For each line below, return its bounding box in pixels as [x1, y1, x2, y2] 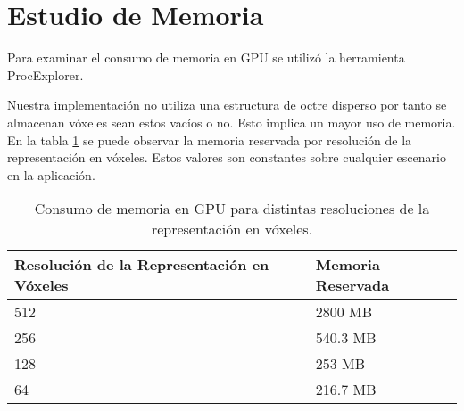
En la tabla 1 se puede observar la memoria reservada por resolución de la [7, 130, 412, 149]
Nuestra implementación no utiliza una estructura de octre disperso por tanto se [7, 95, 447, 114]
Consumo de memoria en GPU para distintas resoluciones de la [34, 198, 430, 219]
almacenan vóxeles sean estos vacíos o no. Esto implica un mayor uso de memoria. [7, 112, 456, 131]
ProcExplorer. [7, 65, 84, 84]
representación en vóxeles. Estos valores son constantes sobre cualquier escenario [7, 148, 446, 167]
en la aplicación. [7, 165, 95, 184]
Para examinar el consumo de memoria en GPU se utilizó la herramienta [7, 48, 405, 67]
